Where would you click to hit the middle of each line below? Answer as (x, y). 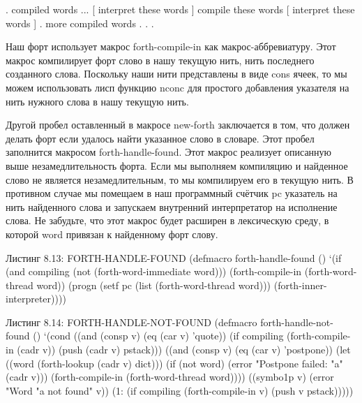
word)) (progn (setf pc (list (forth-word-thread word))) (154, 285)
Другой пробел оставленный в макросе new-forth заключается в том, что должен (178, 125)
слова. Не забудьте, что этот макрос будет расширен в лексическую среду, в (167, 220)
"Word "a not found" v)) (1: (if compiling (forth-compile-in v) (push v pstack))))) (180, 390)
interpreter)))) (36, 299)
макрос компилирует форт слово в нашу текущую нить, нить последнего (160, 60)
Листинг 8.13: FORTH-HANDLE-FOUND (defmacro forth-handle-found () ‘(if (174, 257)
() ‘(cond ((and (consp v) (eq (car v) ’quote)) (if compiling (158, 336)
